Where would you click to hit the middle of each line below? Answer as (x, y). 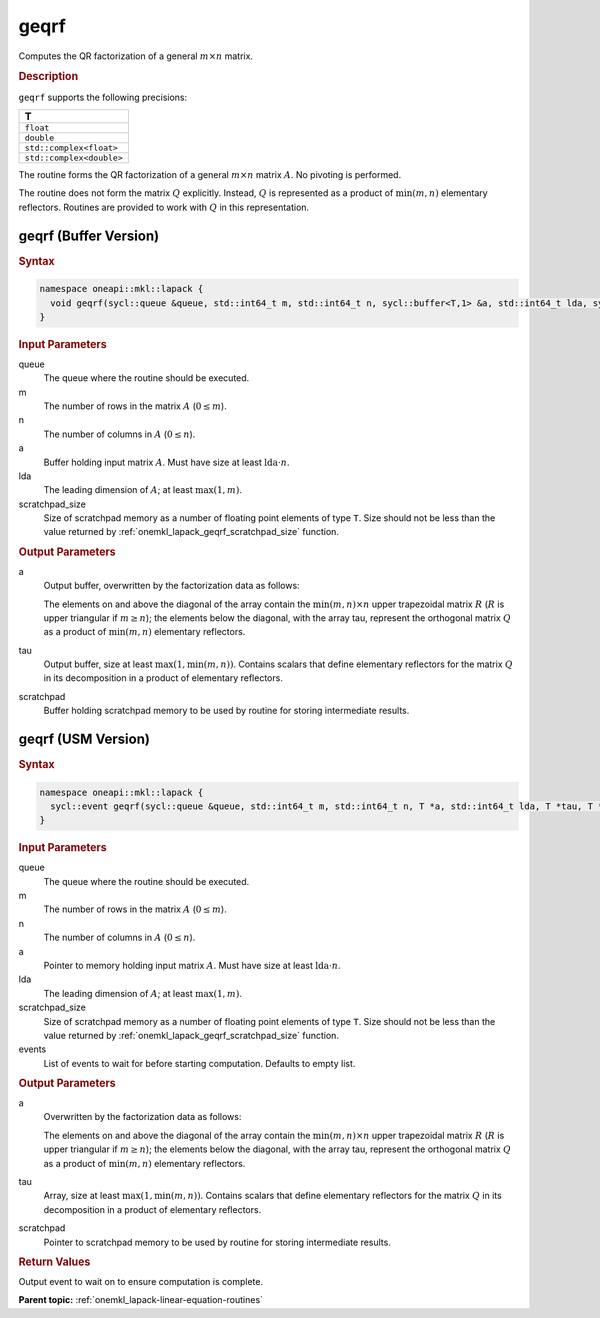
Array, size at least (81, 1196)
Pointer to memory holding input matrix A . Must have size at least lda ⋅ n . (192, 965)
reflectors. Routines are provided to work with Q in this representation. (164, 207)
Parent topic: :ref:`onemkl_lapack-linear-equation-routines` (141, 1300)
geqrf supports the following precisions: (103, 97)
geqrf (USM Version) (84, 739)
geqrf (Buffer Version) (89, 235)
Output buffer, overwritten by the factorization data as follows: (171, 586)
